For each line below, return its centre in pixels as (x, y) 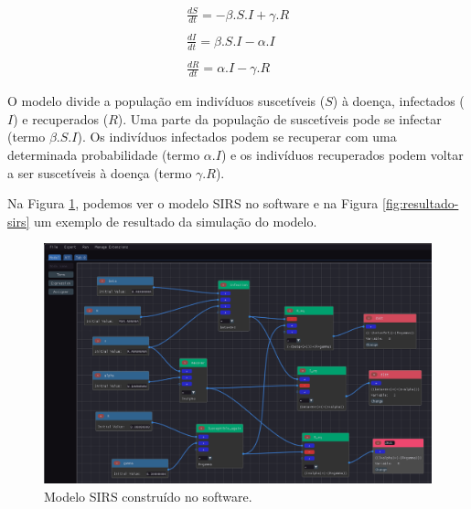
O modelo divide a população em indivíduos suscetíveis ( (166, 101)
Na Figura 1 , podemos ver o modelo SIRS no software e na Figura (193, 203)
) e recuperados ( (61, 118)
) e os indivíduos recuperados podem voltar (342, 154)
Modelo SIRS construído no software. (148, 496)
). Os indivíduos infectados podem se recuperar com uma (237, 137)
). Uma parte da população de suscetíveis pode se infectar (279, 118)
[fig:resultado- (421, 203)
